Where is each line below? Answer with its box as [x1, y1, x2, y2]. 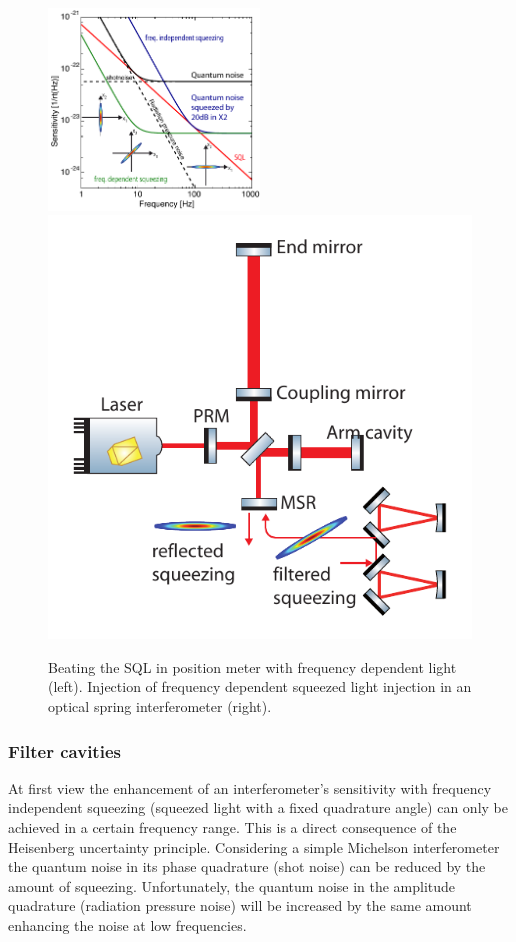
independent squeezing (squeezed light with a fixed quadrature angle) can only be [8, 797, 508, 818]
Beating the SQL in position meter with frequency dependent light [48, 656, 457, 677]
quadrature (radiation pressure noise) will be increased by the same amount [8, 895, 472, 916]
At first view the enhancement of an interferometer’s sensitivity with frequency [8, 777, 492, 798]
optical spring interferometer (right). [48, 696, 272, 717]
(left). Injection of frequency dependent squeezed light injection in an [48, 676, 472, 697]
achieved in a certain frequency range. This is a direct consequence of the [8, 817, 457, 838]
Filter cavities [8, 738, 121, 763]
